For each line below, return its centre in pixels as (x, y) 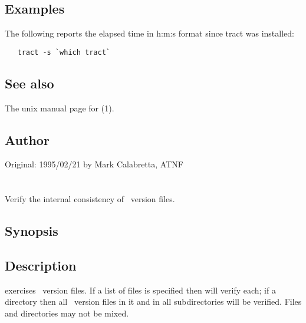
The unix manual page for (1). (60, 108)
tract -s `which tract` (64, 52)
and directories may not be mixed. (67, 313)
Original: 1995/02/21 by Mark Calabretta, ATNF (94, 164)
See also (29, 83)
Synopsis (32, 231)
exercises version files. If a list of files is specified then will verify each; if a (140, 290)
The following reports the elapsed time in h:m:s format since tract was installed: (149, 33)
